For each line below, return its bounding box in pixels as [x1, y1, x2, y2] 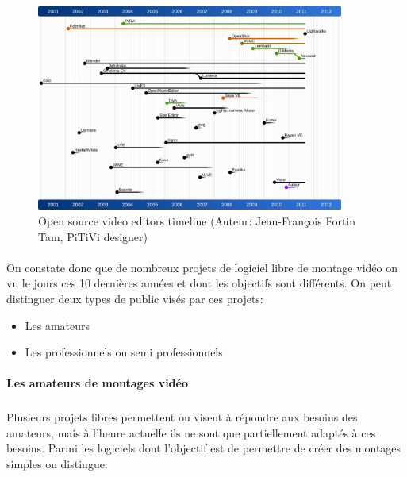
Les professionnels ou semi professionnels [25, 344, 223, 360]
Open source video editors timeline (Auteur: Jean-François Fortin [38, 212, 356, 229]
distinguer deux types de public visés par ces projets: [6, 290, 263, 306]
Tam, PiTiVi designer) [38, 228, 148, 244]
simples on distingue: [6, 456, 108, 472]
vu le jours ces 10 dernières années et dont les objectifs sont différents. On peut [6, 275, 392, 291]
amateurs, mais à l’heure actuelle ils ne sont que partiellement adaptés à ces [6, 424, 376, 440]
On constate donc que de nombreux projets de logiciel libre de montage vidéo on [6, 259, 397, 275]
